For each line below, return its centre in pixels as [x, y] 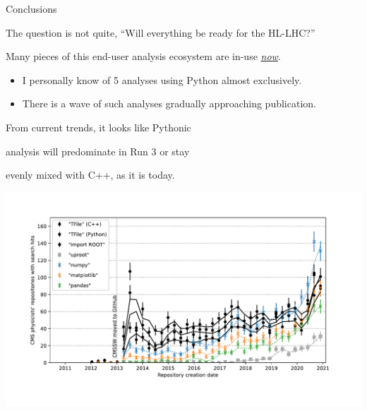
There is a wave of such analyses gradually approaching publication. [169, 103]
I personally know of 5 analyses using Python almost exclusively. [162, 79]
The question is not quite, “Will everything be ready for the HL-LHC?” [161, 32]
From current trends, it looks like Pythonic [98, 127]
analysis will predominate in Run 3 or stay [98, 151]
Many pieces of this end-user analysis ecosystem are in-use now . [143, 56]
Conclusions [31, 8]
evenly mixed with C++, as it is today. [90, 175]
